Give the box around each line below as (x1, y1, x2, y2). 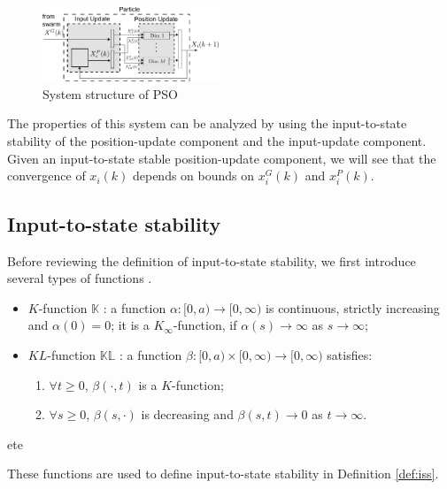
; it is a (111, 316, 150, 334)
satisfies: (327, 345, 373, 363)
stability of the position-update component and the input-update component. (7, 132, 427, 150)
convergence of (7, 166, 86, 185)
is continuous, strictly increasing (266, 298, 440, 317)
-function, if (173, 316, 237, 334)
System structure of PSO (42, 84, 178, 103)
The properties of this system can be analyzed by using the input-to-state (7, 114, 407, 133)
